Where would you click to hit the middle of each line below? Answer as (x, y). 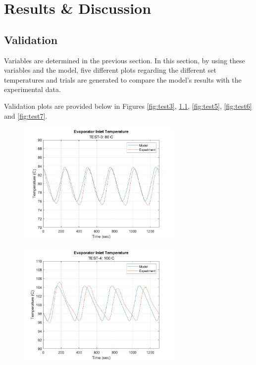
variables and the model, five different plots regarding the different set (110, 70)
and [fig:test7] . (26, 115)
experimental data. (32, 89)
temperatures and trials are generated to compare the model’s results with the (123, 79)
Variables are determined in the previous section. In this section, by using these (125, 60)
